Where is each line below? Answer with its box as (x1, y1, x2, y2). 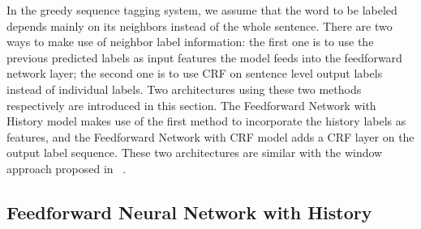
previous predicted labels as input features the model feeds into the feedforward (6, 49, 402, 66)
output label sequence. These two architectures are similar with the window (6, 144, 383, 161)
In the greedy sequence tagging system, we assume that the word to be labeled (6, 2, 397, 18)
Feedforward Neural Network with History (6, 199, 372, 224)
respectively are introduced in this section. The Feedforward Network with (6, 96, 376, 113)
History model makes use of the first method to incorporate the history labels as (6, 112, 406, 129)
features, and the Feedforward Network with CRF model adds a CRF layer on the (6, 128, 415, 145)
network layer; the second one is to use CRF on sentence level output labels (6, 65, 383, 82)
